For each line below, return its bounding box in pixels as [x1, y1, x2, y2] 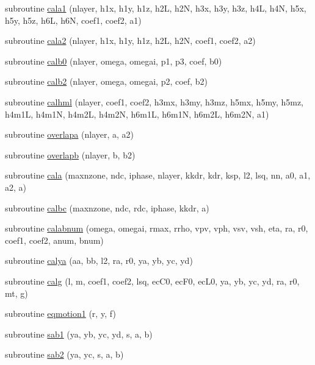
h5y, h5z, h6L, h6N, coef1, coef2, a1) [5, 13, 142, 26]
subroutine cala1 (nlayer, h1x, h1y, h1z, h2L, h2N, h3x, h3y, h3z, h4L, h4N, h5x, [5, 2, 306, 14]
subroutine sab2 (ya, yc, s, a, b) [5, 348, 124, 361]
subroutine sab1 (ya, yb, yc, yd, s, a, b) [5, 327, 153, 340]
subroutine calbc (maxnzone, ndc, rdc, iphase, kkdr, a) [5, 201, 209, 214]
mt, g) [5, 286, 28, 299]
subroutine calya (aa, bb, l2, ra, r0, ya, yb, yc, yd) [5, 254, 193, 267]
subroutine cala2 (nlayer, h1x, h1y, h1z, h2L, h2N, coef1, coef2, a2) [5, 34, 256, 47]
